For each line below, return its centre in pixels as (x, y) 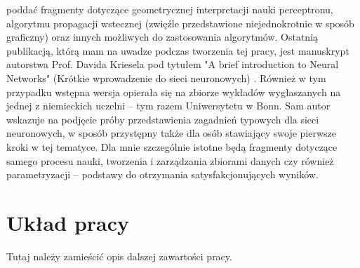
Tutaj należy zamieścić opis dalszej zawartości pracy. (119, 256)
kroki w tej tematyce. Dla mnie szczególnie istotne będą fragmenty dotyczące (172, 146)
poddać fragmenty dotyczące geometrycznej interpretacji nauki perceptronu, (170, 9)
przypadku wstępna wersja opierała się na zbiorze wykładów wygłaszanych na (174, 92)
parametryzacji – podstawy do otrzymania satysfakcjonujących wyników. (162, 174)
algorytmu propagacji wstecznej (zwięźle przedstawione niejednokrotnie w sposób (180, 23)
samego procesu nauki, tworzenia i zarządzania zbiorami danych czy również (170, 160)
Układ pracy (68, 222)
